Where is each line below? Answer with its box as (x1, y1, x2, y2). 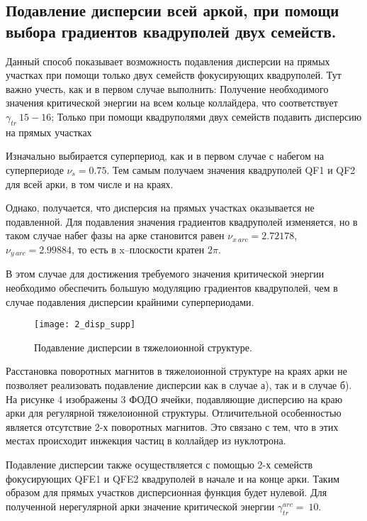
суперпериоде (6, 162, 64, 177)
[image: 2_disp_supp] (34, 319, 136, 330)
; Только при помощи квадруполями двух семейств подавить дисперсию (51, 109, 362, 124)
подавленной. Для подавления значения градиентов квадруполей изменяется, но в (6, 214, 358, 229)
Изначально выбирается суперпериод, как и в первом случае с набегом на (6, 148, 324, 163)
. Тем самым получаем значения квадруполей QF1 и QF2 (106, 162, 356, 177)
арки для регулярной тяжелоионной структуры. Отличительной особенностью (6, 405, 341, 420)
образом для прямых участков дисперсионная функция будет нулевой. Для (6, 485, 327, 500)
